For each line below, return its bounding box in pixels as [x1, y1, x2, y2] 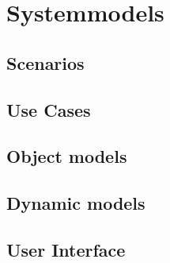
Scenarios [6, 50, 85, 75]
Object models [6, 144, 127, 168]
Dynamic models [6, 191, 145, 215]
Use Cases [6, 97, 91, 122]
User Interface [6, 237, 126, 261]
